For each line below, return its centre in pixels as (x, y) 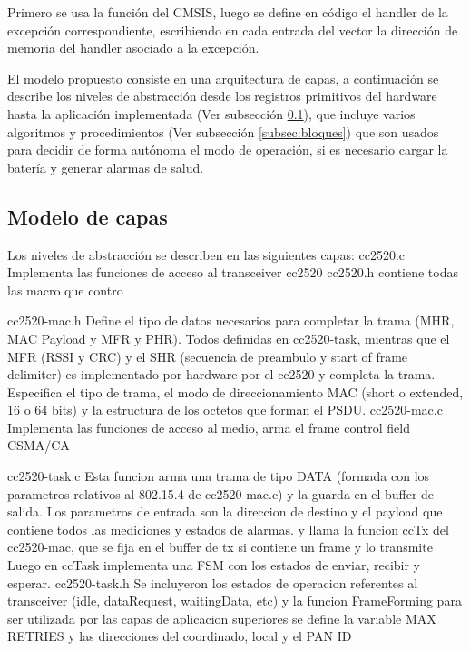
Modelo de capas (88, 216)
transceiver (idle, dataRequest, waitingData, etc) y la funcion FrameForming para (235, 601)
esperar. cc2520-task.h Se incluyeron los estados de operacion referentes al (213, 582)
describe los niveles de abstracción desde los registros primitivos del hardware (222, 96)
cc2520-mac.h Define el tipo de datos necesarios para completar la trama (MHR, (231, 320)
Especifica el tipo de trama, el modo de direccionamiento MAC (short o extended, (235, 391)
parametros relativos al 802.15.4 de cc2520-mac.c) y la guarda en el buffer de (221, 493)
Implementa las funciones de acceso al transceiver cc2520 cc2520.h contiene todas (233, 272)
